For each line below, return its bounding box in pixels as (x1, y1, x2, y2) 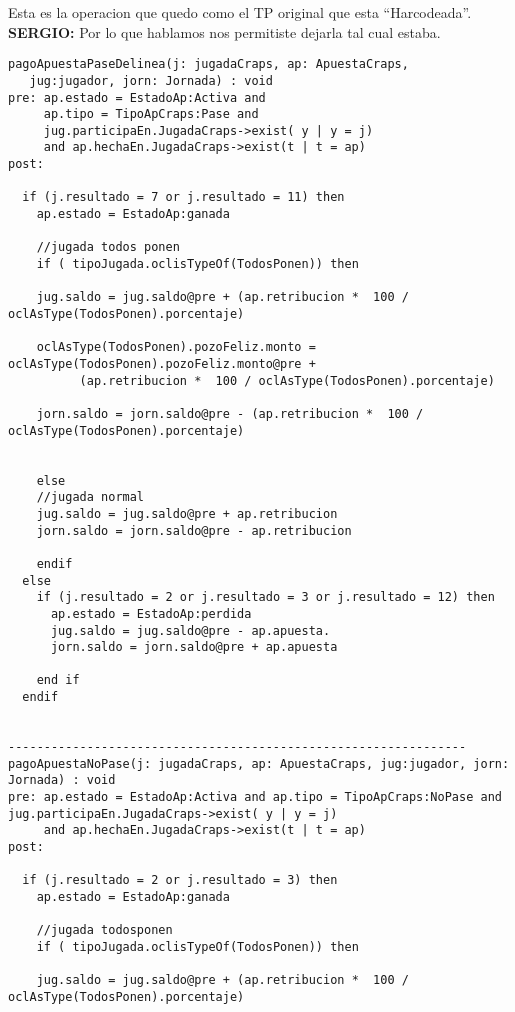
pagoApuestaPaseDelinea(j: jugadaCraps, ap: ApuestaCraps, (8, 57, 409, 72)
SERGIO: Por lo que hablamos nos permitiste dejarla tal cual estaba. (8, 21, 441, 42)
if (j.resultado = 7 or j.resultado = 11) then (22, 190, 345, 205)
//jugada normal (36, 490, 145, 505)
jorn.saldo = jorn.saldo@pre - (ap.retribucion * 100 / (36, 406, 424, 421)
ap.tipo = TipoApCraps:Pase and (43, 107, 259, 122)
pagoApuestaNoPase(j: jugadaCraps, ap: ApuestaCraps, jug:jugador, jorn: (8, 756, 510, 771)
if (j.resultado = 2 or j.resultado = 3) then (22, 873, 338, 888)
